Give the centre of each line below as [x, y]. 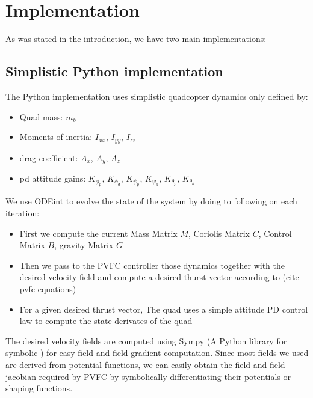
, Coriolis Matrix [219, 233]
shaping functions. [39, 388]
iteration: [23, 213]
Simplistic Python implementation [114, 71]
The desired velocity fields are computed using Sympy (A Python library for [146, 341]
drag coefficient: [49, 157]
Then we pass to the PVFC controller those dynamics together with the [152, 265]
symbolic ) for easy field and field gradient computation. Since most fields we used [157, 353]
